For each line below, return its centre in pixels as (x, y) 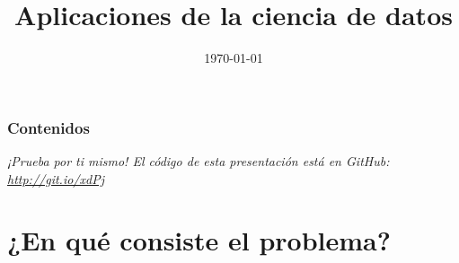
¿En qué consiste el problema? (199, 240)
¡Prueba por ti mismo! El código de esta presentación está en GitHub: (199, 161)
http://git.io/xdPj (56, 178)
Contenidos (49, 127)
